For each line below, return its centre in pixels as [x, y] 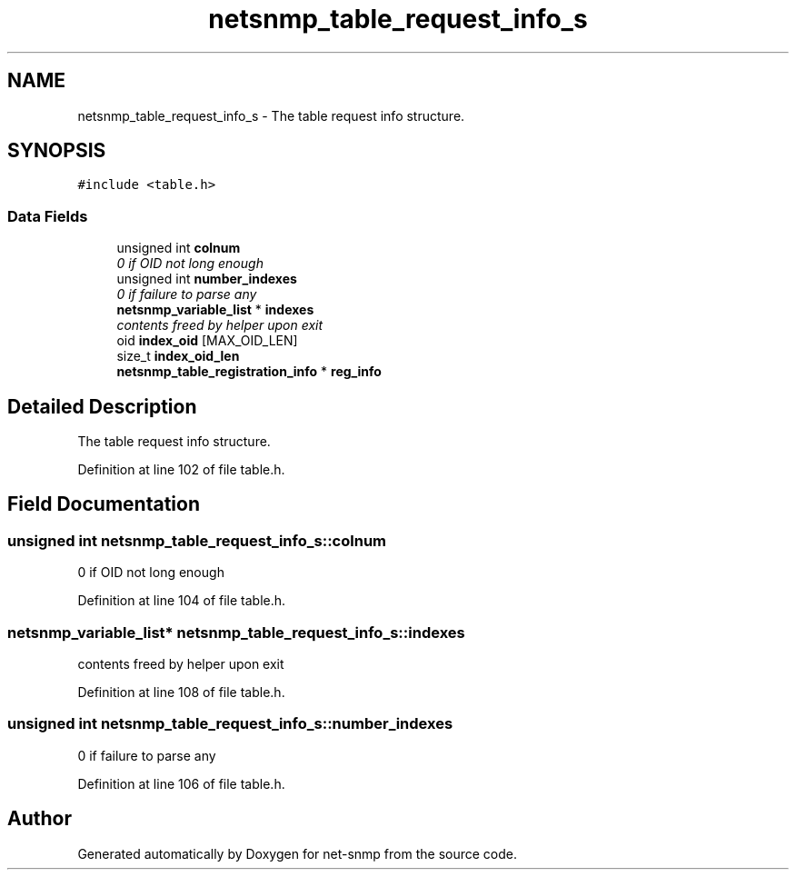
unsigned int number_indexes [207, 279]
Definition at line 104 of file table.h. [182, 601]
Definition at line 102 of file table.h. [181, 470]
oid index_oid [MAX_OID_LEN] [207, 341]
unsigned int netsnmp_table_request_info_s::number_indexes [230, 724]
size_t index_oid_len [178, 356]
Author [40, 819]
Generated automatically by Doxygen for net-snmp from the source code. [298, 853]
